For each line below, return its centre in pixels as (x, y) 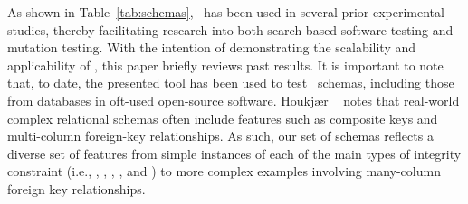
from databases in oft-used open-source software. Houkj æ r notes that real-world (234, 100)
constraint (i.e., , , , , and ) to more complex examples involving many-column (224, 171)
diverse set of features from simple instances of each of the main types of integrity (234, 153)
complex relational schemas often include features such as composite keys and (223, 118)
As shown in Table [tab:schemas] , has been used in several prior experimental (226, 12)
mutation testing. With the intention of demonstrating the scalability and (212, 47)
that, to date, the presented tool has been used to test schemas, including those (231, 83)
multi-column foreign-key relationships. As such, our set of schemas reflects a (220, 136)
